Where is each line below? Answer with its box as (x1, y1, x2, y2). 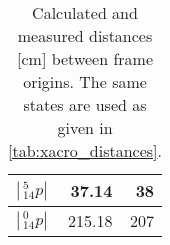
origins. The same (23, 70, 147, 93)
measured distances (17, 24, 153, 47)
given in (57, 116, 113, 139)
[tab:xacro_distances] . (8, 139, 163, 162)
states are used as (23, 93, 147, 116)
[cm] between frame (17, 47, 154, 70)
